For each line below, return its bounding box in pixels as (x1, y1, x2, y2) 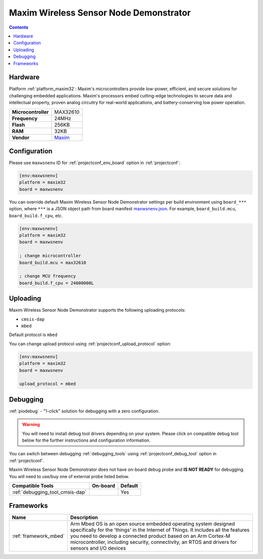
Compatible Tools (12, 482, 54, 489)
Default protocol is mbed (9, 332, 58, 338)
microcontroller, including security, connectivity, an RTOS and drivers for (70, 539, 237, 545)
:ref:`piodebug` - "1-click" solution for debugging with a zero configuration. (9, 408, 160, 414)
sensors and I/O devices (70, 545, 126, 552)
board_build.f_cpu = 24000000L (19, 280, 94, 286)
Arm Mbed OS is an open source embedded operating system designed (70, 521, 235, 527)
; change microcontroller (19, 253, 81, 259)
